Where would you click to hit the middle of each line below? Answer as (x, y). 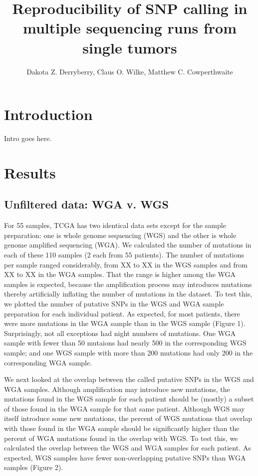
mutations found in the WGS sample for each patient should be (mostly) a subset (129, 399)
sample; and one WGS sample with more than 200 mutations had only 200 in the (129, 352)
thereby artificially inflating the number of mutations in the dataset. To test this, (128, 294)
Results (30, 172)
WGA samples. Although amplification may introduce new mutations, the (117, 389)
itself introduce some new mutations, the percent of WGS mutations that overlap (128, 418)
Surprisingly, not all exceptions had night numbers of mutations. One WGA (120, 333)
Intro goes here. (28, 138)
